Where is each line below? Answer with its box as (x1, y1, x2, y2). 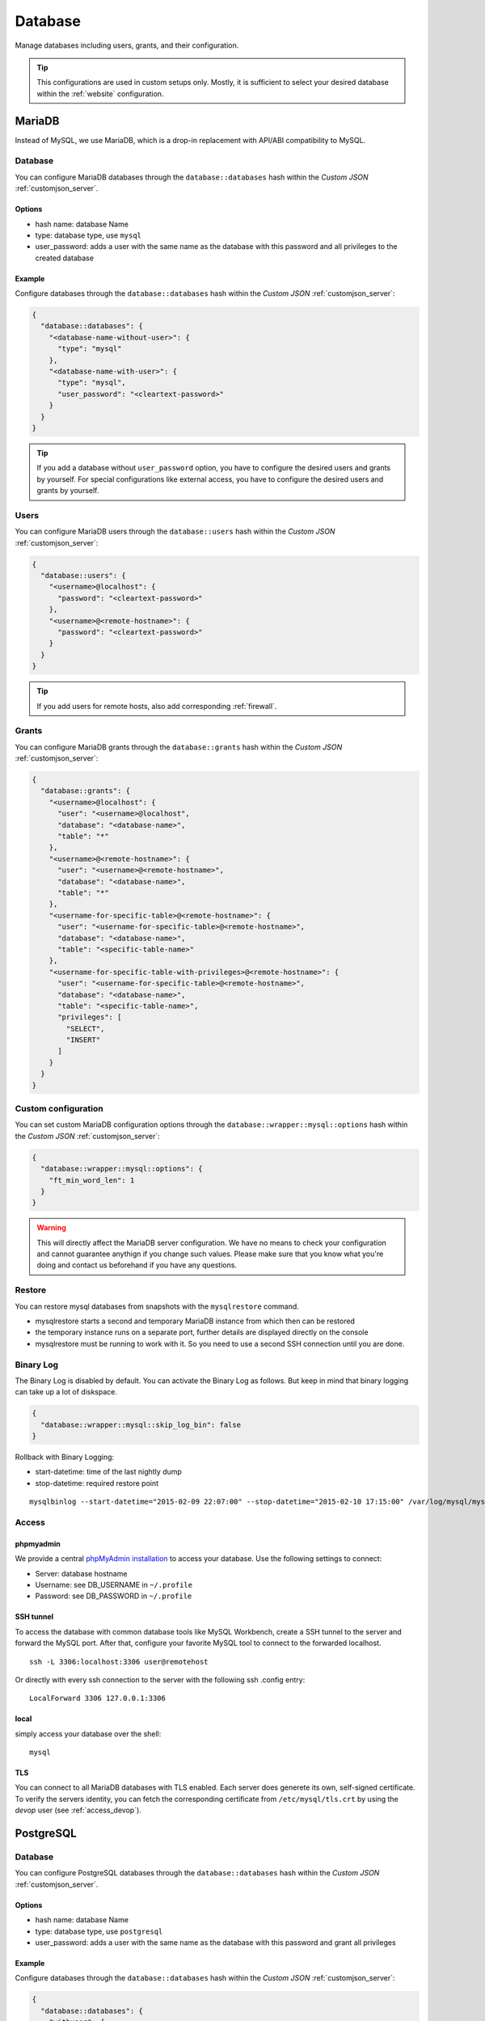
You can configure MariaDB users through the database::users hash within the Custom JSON (15, 526, 335, 537)
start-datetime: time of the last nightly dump (35, 1467, 182, 1477)
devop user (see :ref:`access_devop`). (15, 1805, 141, 1815)
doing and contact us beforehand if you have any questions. (36, 1260, 238, 1270)
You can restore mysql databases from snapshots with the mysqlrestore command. (15, 1302, 299, 1311)
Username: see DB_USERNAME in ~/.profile (35, 1580, 193, 1589)
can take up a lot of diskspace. (15, 1387, 117, 1397)
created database (35, 253, 95, 263)
